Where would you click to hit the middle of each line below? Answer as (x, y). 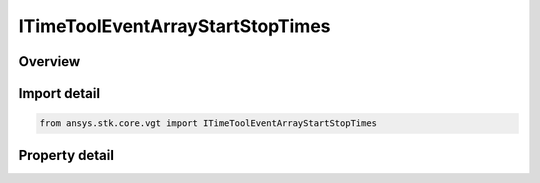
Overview (49, 61)
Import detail (59, 93)
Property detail (66, 155)
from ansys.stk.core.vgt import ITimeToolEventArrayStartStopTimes (208, 123)
